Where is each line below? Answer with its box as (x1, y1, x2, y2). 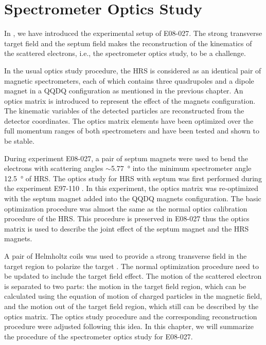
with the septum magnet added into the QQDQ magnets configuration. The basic (4, 193, 261, 204)
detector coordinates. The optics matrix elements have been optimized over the (4, 115, 254, 126)
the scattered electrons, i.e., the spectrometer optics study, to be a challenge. (4, 48, 246, 59)
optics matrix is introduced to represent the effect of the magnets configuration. (4, 95, 256, 106)
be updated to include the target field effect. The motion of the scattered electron (4, 271, 262, 281)
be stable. (4, 136, 34, 146)
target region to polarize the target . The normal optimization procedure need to (4, 260, 259, 271)
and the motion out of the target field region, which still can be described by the (4, 300, 259, 311)
